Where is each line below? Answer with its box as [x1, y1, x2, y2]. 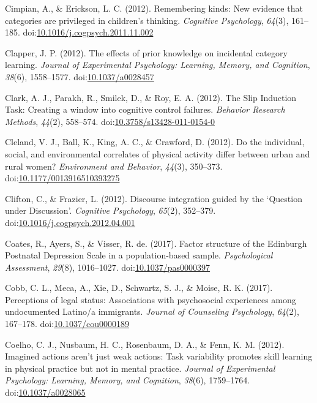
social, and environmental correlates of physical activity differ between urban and [5, 147, 310, 160]
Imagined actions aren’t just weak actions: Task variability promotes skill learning [5, 350, 313, 363]
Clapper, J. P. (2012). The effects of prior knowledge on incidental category [5, 46, 288, 59]
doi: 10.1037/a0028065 [5, 386, 86, 399]
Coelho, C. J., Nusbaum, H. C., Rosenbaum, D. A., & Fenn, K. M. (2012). [5, 337, 285, 350]
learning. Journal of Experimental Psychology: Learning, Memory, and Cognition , [5, 58, 310, 71]
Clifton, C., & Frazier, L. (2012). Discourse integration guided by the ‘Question [5, 192, 302, 205]
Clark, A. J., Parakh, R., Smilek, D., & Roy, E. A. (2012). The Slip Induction [5, 91, 297, 104]
